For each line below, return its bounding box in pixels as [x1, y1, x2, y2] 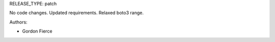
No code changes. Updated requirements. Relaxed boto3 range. [9, 10, 144, 16]
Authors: [9, 19, 28, 25]
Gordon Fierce [22, 28, 53, 34]
